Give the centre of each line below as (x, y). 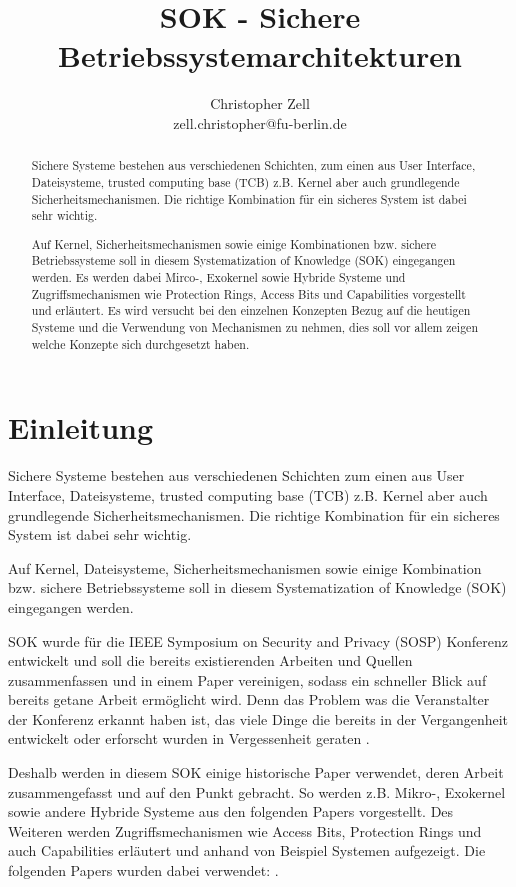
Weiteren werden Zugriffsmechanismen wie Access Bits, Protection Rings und (245, 830)
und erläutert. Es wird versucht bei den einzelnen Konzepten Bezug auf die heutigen (251, 310)
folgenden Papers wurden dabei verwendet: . (143, 870)
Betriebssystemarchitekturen (259, 55)
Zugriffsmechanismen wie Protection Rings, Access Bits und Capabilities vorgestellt (248, 293)
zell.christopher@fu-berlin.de (260, 122)
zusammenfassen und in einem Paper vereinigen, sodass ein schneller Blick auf (247, 679)
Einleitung (81, 427)
